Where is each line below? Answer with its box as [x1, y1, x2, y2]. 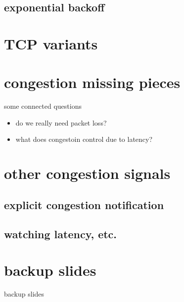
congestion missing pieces [4, 72, 181, 92]
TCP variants [4, 33, 98, 53]
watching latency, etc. [4, 226, 117, 241]
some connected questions [4, 101, 82, 111]
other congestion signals [4, 163, 171, 183]
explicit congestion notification [4, 197, 164, 212]
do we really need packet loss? [15, 117, 107, 128]
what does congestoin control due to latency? [15, 134, 153, 144]
